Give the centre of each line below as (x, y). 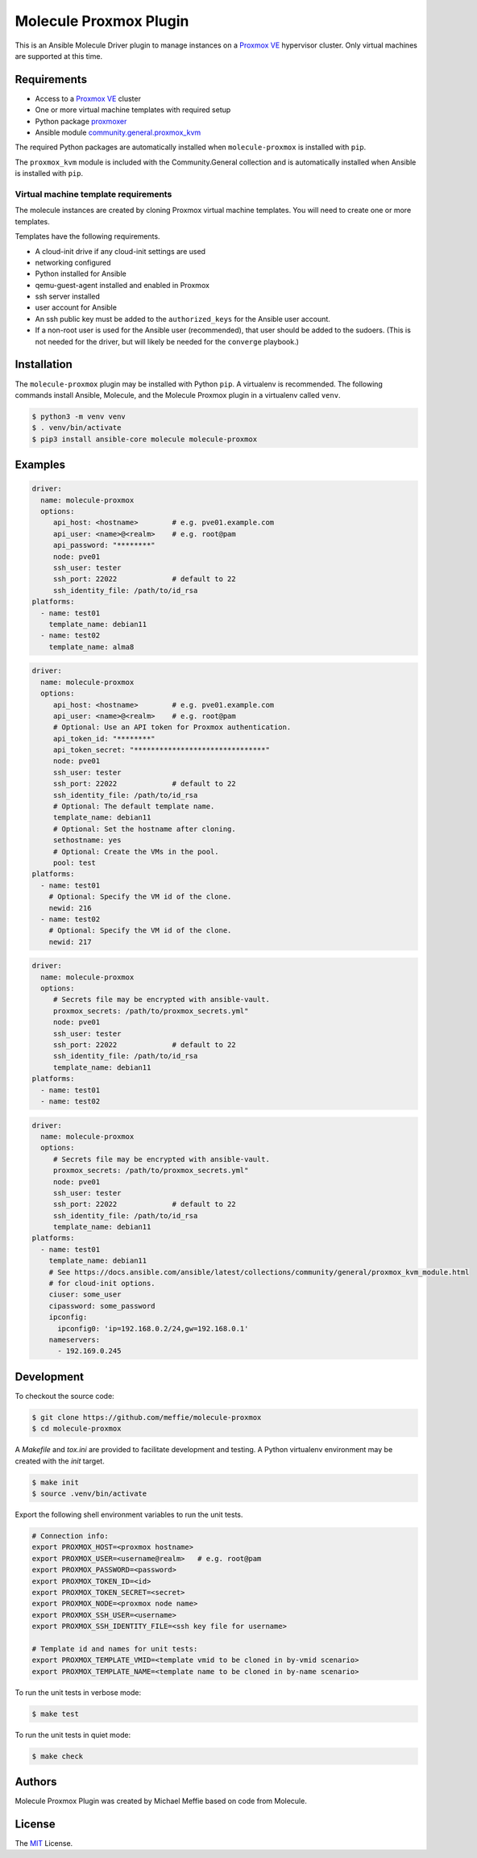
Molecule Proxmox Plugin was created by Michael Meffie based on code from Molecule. (161, 1801)
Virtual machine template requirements (93, 194)
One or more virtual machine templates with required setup (133, 110)
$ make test (56, 1714)
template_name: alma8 (91, 647)
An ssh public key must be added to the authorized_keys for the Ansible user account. (183, 319)
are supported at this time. (59, 56)
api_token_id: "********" (104, 739)
